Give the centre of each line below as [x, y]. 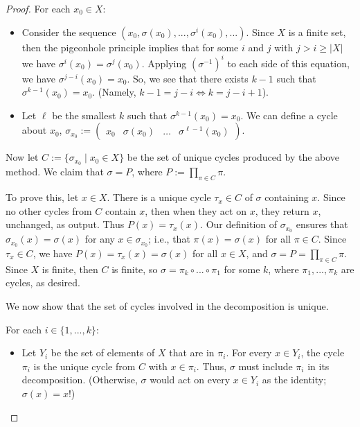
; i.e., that [169, 239]
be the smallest [84, 115]
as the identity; [294, 380]
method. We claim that [55, 172]
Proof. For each [38, 8]
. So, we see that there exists [188, 78]
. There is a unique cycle [159, 197]
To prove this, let [42, 197]
